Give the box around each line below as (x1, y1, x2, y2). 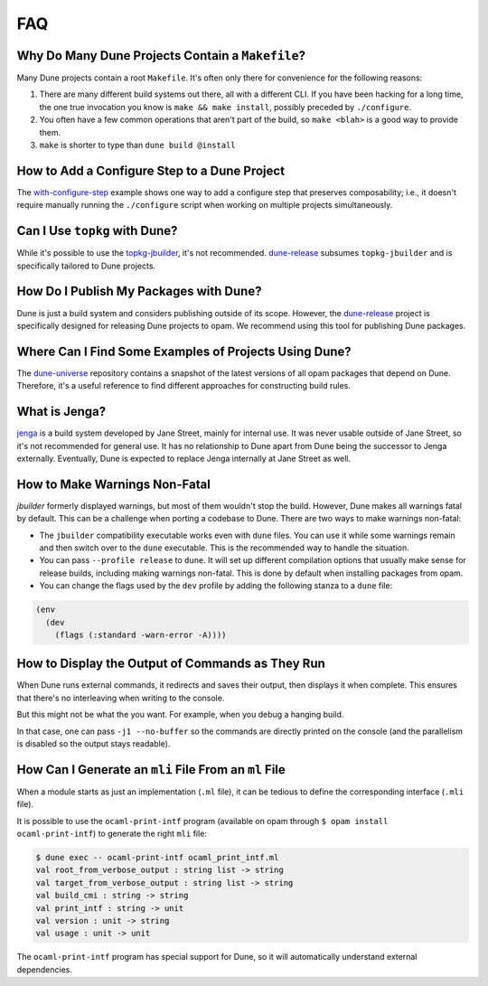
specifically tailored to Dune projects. (16, 260, 156, 271)
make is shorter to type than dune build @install (39, 140, 236, 151)
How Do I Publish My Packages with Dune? (16, 284, 262, 299)
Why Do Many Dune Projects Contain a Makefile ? (16, 48, 306, 63)
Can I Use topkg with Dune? (16, 223, 178, 239)
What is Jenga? (16, 404, 107, 419)
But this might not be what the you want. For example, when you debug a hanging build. (16, 709, 344, 720)
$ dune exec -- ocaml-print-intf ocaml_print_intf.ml (35, 852, 279, 863)
